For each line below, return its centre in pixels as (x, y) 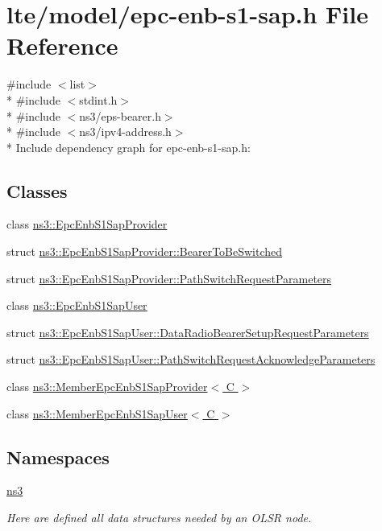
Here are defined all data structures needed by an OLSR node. (159, 518)
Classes (37, 190)
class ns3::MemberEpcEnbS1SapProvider (107, 387)
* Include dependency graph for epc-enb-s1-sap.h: (129, 147)
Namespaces (58, 457)
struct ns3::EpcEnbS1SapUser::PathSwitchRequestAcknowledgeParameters (191, 359)
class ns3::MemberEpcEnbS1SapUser (97, 413)
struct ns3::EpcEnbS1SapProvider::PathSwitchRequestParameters (169, 278)
